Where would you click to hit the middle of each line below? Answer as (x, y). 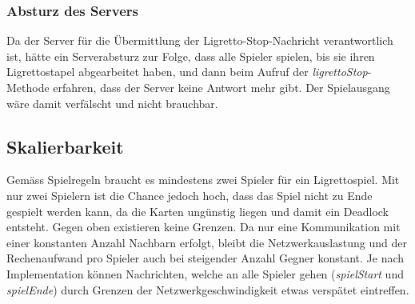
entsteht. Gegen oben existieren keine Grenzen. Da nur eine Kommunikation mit (204, 227)
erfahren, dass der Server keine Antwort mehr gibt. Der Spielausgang (221, 87)
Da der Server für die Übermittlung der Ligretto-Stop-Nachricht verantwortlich (200, 40)
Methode (28, 87)
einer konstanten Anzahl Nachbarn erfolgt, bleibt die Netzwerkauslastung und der (207, 242)
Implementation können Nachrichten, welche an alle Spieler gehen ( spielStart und (205, 273)
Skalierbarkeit (65, 146)
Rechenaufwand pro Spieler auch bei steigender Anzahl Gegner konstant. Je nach (206, 258)
